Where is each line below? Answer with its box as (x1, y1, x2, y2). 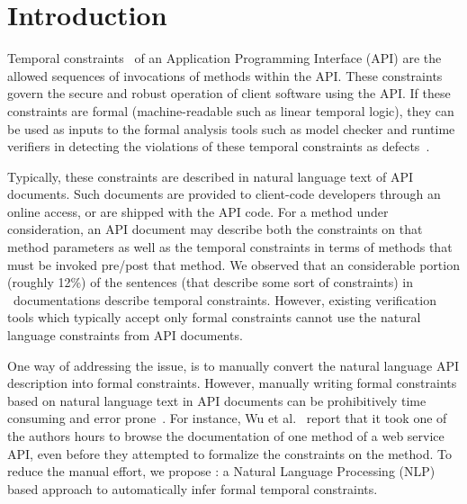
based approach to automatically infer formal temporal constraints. (7, 479, 378, 498)
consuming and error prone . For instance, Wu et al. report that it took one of (7, 409, 447, 427)
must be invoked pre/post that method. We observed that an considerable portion (7, 255, 460, 274)
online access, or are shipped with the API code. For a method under (7, 202, 389, 220)
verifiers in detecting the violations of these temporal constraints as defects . (7, 137, 430, 156)
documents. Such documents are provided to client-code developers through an (7, 184, 441, 203)
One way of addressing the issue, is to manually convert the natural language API (7, 355, 459, 374)
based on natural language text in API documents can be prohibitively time (7, 391, 427, 409)
